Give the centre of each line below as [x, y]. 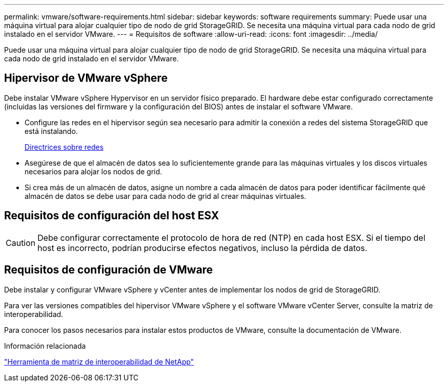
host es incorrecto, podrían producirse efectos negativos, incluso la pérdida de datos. [203, 248]
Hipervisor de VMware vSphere [86, 78]
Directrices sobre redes [64, 147]
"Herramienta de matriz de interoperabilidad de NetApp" [99, 361]
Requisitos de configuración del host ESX [112, 216]
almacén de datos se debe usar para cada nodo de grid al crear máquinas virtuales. [165, 196]
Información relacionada [45, 346]
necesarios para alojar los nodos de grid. [93, 171]
